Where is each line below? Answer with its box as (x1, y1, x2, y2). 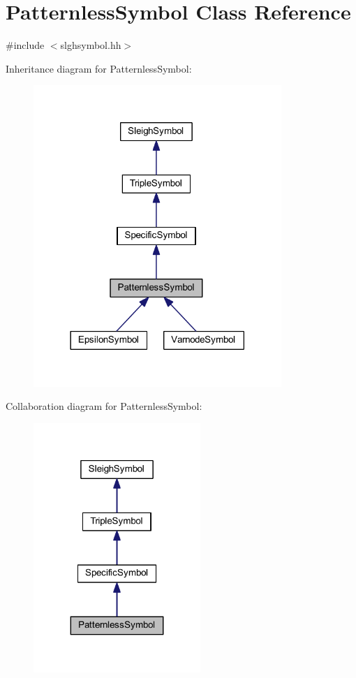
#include (6, 38, 45, 52)
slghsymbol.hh (60, 38, 121, 52)
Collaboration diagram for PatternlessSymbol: (6, 399, 202, 413)
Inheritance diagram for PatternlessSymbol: (6, 61, 192, 75)
